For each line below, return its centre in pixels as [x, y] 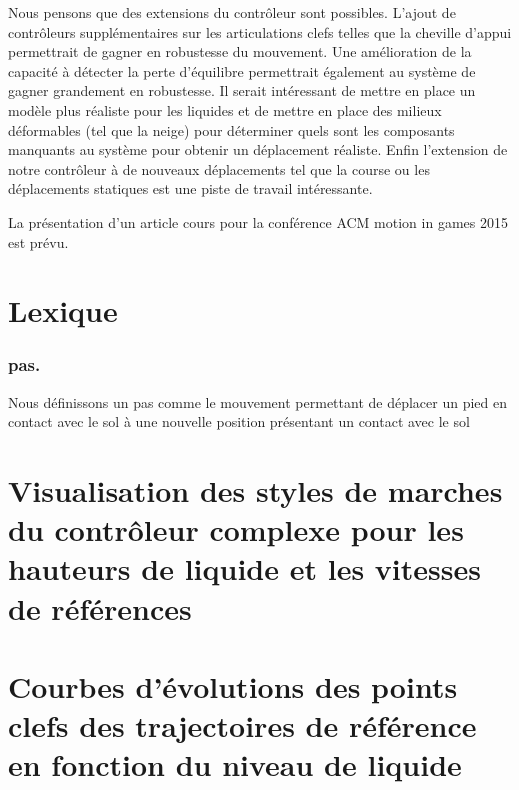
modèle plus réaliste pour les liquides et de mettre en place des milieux [225, 109]
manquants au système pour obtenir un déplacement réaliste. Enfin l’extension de [258, 149]
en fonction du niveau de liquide [235, 764]
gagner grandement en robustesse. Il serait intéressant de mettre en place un [242, 90]
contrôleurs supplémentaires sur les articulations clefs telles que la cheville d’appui [260, 31]
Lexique [63, 310]
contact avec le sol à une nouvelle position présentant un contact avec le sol [239, 421]
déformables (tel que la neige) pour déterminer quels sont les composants [231, 129]
